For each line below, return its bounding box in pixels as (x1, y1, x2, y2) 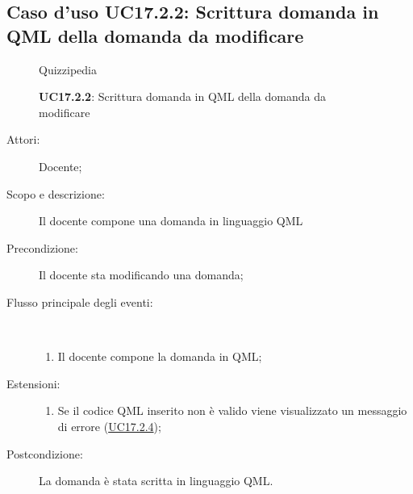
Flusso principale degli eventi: (6, 293, 153, 310)
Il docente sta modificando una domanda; (39, 266, 244, 283)
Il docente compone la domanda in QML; (57, 348, 262, 365)
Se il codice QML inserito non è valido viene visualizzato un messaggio (57, 402, 407, 419)
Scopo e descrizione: (6, 185, 105, 202)
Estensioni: (6, 375, 60, 391)
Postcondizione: (6, 445, 83, 462)
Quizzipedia (39, 61, 97, 77)
